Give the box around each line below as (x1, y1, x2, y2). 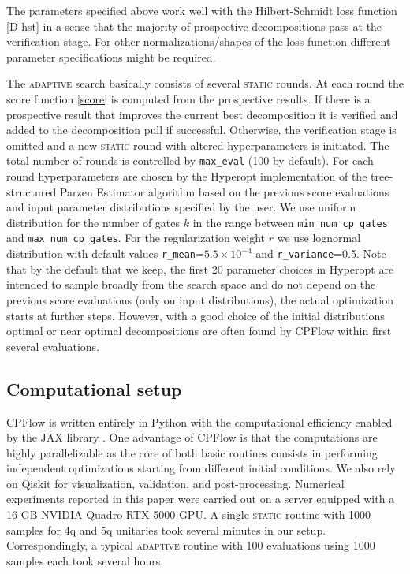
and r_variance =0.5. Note (255, 245, 386, 262)
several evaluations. (6, 337, 100, 354)
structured (6, 183, 57, 199)
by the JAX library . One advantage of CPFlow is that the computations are (6, 429, 378, 445)
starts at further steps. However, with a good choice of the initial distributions (6, 307, 385, 323)
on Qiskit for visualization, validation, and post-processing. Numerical (6, 475, 345, 491)
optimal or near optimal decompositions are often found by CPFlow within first (6, 322, 392, 339)
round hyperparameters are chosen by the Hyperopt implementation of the (6, 168, 367, 184)
